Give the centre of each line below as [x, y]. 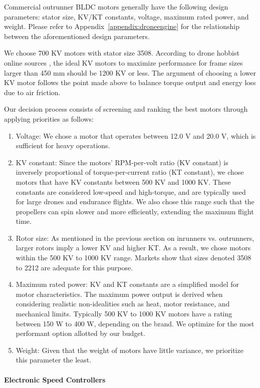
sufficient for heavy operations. [63, 145]
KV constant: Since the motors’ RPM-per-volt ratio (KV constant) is [122, 162]
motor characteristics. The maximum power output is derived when [119, 294]
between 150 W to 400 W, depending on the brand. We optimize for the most [135, 323]
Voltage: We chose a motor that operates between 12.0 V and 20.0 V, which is [136, 135]
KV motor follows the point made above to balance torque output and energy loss [130, 82]
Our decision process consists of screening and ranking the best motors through [126, 109]
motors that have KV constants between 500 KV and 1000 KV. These [123, 181]
